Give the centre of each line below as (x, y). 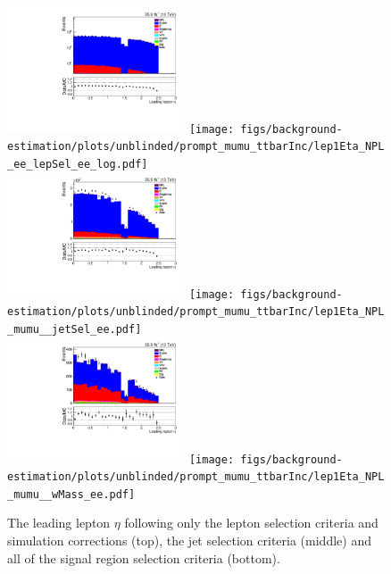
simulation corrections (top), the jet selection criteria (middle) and (189, 540)
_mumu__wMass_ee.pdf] (71, 494)
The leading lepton (59, 523)
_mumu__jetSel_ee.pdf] (75, 329)
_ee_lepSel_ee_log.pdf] (78, 165)
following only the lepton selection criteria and (251, 523)
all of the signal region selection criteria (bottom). (144, 557)
